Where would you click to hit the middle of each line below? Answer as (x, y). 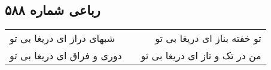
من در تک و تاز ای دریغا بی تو (201, 56)
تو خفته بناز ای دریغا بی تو (208, 38)
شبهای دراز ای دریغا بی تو (63, 38)
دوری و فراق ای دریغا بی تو (66, 56)
